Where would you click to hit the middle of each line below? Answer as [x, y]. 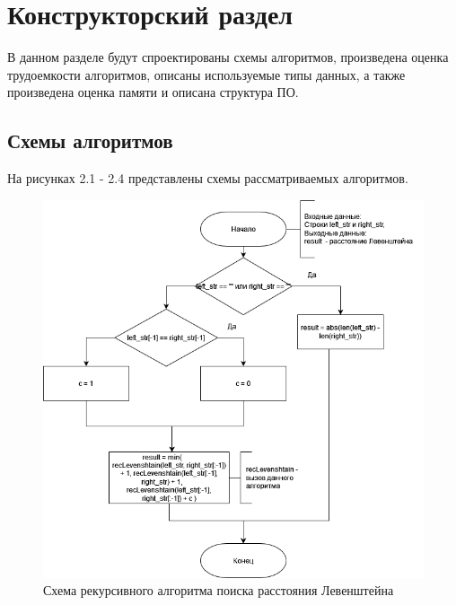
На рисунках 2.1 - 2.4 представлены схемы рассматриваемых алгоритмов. [208, 178]
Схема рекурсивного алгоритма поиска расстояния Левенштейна [219, 590]
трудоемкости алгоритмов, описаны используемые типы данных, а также [206, 74]
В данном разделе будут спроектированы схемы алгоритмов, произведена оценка [228, 57]
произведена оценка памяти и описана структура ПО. [153, 92]
